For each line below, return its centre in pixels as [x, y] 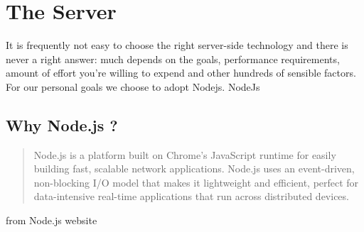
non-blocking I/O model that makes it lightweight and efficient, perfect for [196, 182]
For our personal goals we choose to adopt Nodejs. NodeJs [133, 86]
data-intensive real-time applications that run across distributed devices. [191, 196]
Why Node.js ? [62, 125]
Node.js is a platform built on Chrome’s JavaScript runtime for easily [185, 154]
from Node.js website [52, 220]
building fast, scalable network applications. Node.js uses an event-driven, [194, 169]
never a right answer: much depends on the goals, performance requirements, [173, 59]
